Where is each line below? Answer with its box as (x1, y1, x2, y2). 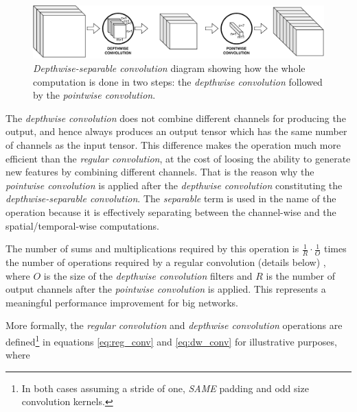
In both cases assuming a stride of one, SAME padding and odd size (21, 380, 309, 395)
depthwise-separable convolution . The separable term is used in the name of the (5, 191, 336, 206)
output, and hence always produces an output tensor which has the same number (5, 124, 347, 138)
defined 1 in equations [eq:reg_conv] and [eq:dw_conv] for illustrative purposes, (5, 332, 337, 348)
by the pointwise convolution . (33, 88, 156, 102)
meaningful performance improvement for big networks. (5, 295, 239, 309)
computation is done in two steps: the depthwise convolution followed (33, 74, 323, 88)
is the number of (266, 268, 335, 282)
